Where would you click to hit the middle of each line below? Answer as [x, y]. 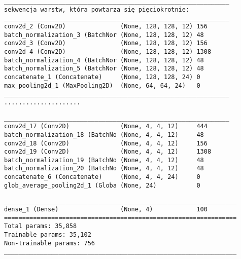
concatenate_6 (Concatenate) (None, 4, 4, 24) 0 [102, 177]
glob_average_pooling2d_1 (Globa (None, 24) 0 [102, 185]
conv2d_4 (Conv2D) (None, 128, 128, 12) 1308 [108, 51]
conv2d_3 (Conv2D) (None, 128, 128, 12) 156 [106, 43]
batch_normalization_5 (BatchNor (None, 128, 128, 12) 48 [104, 69]
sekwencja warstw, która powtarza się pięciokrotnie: [97, 9]
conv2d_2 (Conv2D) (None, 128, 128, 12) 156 [106, 26]
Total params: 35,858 [41, 226]
